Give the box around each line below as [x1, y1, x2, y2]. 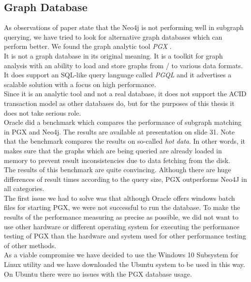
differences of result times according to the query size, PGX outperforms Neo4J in [4, 174, 247, 184]
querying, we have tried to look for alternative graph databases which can [4, 31, 222, 42]
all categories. [4, 183, 44, 193]
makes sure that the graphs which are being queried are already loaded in [4, 145, 222, 155]
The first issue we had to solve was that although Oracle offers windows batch [4, 193, 235, 203]
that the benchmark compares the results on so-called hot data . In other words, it [4, 136, 246, 146]
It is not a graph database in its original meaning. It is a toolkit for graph [4, 50, 223, 60]
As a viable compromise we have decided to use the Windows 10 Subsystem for [4, 250, 239, 260]
